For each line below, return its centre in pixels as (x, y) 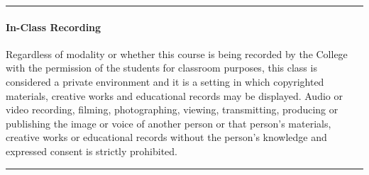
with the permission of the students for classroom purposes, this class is (161, 68)
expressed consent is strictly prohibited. (92, 151)
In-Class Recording (54, 27)
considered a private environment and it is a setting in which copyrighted (165, 81)
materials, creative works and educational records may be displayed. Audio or (174, 95)
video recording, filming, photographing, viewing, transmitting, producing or (172, 109)
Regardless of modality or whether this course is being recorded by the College (177, 53)
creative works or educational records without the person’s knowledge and (166, 137)
